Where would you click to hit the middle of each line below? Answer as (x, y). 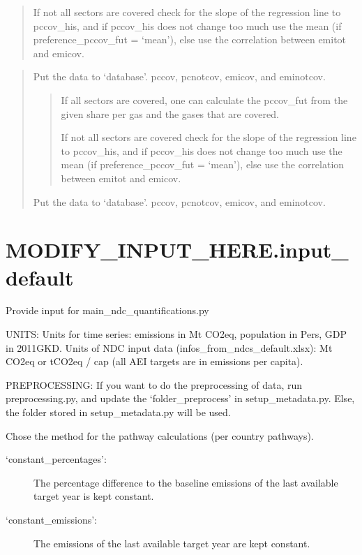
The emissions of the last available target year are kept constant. (172, 543)
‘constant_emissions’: (51, 519)
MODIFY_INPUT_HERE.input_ (177, 250)
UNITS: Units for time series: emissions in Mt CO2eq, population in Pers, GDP (176, 334)
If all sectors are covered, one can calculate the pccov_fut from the (204, 99)
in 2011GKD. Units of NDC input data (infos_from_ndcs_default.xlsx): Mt (169, 347)
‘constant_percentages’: (56, 459)
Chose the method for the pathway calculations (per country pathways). (160, 435)
